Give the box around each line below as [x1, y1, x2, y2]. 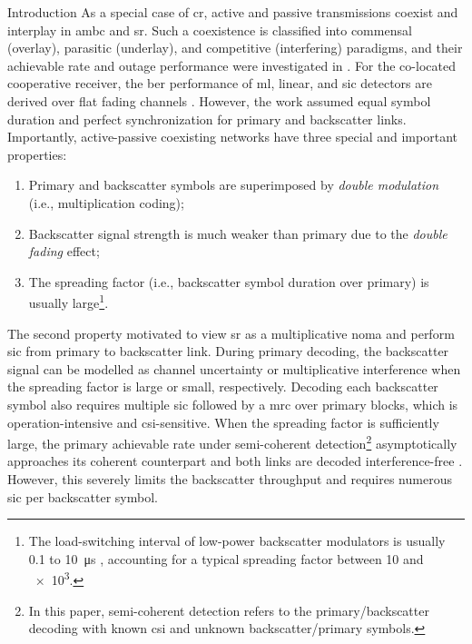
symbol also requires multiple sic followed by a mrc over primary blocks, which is [7, 394, 458, 413]
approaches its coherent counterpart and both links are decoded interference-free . [7, 451, 463, 471]
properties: [7, 144, 67, 163]
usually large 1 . [28, 291, 109, 312]
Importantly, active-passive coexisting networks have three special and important [7, 127, 457, 146]
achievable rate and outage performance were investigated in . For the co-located [7, 55, 456, 74]
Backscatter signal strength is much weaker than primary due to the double [28, 223, 447, 243]
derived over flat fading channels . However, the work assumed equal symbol [7, 91, 431, 110]
